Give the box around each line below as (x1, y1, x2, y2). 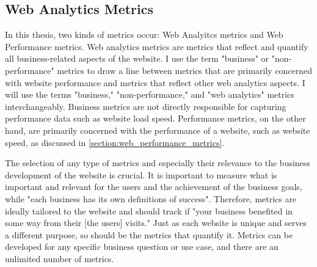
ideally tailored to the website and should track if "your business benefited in (5, 204, 293, 217)
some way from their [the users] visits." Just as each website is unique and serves (5, 216, 307, 229)
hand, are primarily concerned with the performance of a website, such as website (5, 123, 310, 136)
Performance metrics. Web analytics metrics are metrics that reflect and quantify (5, 40, 308, 53)
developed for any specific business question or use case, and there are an (5, 240, 279, 253)
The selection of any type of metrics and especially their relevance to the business (5, 156, 310, 169)
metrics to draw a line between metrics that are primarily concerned (57, 64, 313, 76)
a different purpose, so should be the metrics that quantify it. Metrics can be (5, 228, 293, 241)
